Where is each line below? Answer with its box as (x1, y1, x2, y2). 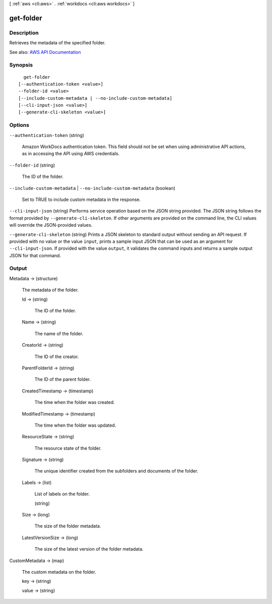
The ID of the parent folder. (34, 376, 91, 382)
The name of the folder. (34, 330, 84, 337)
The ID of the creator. (34, 353, 79, 360)
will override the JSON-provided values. (9, 222, 93, 228)
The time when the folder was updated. (34, 422, 116, 428)
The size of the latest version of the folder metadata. (34, 546, 144, 552)
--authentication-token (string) (9, 132, 85, 138)
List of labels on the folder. (34, 491, 90, 497)
